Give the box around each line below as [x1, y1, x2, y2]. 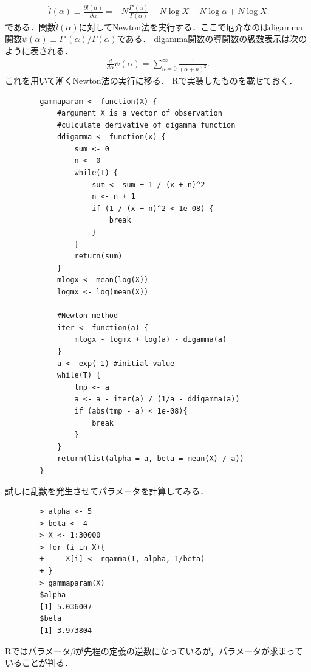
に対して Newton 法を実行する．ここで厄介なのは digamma [78, 20, 303, 33]
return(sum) [74, 252, 123, 261]
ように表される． [5, 44, 73, 57]
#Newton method [56, 311, 118, 320]
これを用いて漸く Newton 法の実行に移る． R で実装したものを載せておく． [5, 74, 298, 86]
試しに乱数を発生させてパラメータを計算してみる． [5, 484, 209, 497]
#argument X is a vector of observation [56, 109, 222, 118]
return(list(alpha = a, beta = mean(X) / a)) [56, 454, 244, 463]
